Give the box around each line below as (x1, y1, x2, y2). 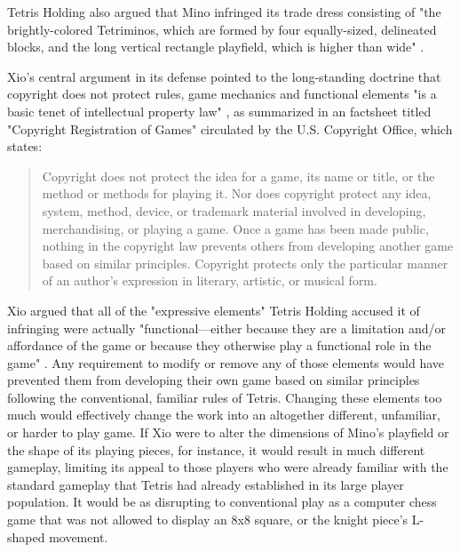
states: (7, 137, 43, 156)
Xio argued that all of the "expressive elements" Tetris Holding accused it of (7, 300, 420, 319)
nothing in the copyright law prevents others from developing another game (42, 236, 454, 255)
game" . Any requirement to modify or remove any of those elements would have (7, 353, 444, 372)
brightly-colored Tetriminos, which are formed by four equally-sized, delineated (7, 20, 437, 38)
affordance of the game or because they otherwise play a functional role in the (7, 336, 432, 355)
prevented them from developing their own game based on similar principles (7, 371, 420, 389)
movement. (49, 527, 108, 546)
